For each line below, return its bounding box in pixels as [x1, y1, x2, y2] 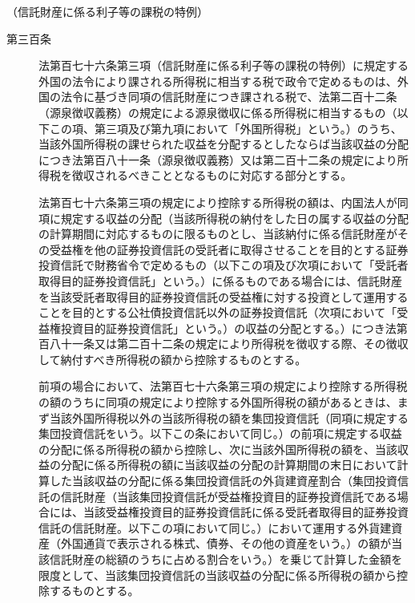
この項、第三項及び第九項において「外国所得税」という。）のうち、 [49, 119, 402, 136]
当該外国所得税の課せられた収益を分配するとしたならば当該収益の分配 [38, 136, 409, 152]
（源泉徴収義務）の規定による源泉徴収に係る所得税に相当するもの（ [38, 103, 397, 120]
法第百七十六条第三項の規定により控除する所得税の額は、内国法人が [38, 193, 397, 210]
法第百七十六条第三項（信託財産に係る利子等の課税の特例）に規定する [38, 57, 409, 74]
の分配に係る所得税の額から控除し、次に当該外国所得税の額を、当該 [38, 440, 397, 457]
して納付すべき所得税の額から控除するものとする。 [38, 350, 307, 367]
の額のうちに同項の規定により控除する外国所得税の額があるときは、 [38, 394, 397, 411]
